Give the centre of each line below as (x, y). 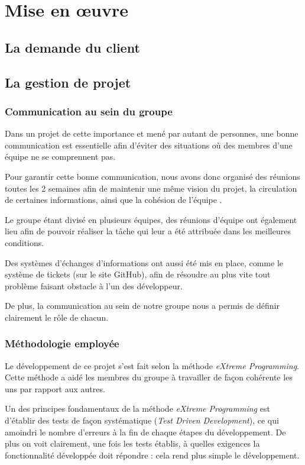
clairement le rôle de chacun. (57, 317)
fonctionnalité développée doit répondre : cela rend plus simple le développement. (152, 455)
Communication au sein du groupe (89, 111)
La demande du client (72, 47)
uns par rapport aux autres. (55, 388)
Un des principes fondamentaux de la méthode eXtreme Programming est (137, 409)
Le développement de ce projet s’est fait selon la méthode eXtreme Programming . (152, 365)
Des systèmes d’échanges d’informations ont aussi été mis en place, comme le (144, 262)
